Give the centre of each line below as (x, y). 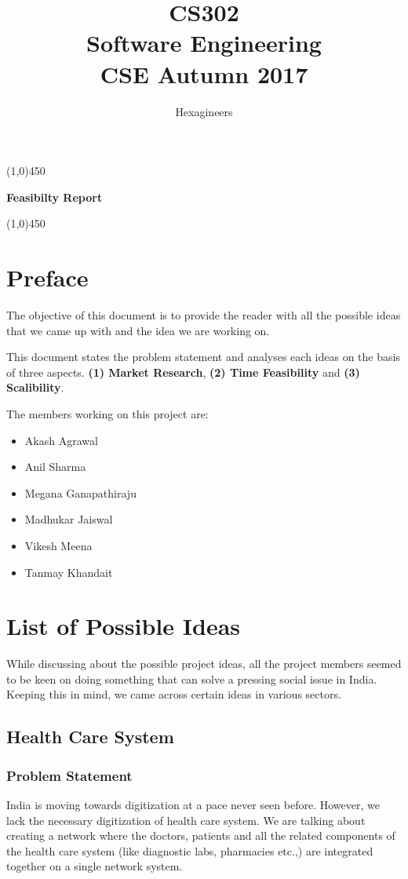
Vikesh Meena (58, 545)
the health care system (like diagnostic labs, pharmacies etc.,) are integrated (190, 850)
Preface (47, 277)
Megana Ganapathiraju (80, 492)
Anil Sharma (55, 467)
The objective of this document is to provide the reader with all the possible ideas (204, 315)
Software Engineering (204, 43)
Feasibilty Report (55, 197)
